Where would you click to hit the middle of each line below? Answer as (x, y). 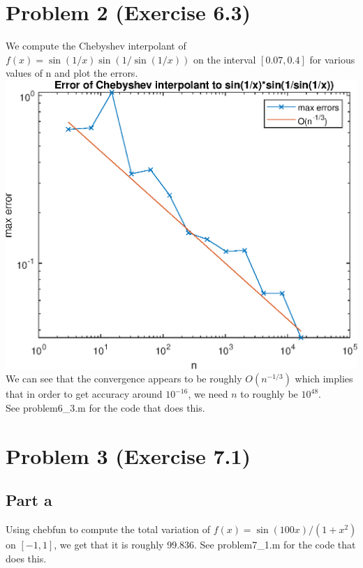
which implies (324, 379)
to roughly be (269, 394)
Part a (29, 500)
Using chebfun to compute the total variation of (108, 529)
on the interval (224, 59)
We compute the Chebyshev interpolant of (96, 46)
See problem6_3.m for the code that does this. (105, 407)
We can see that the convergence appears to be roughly (124, 379)
